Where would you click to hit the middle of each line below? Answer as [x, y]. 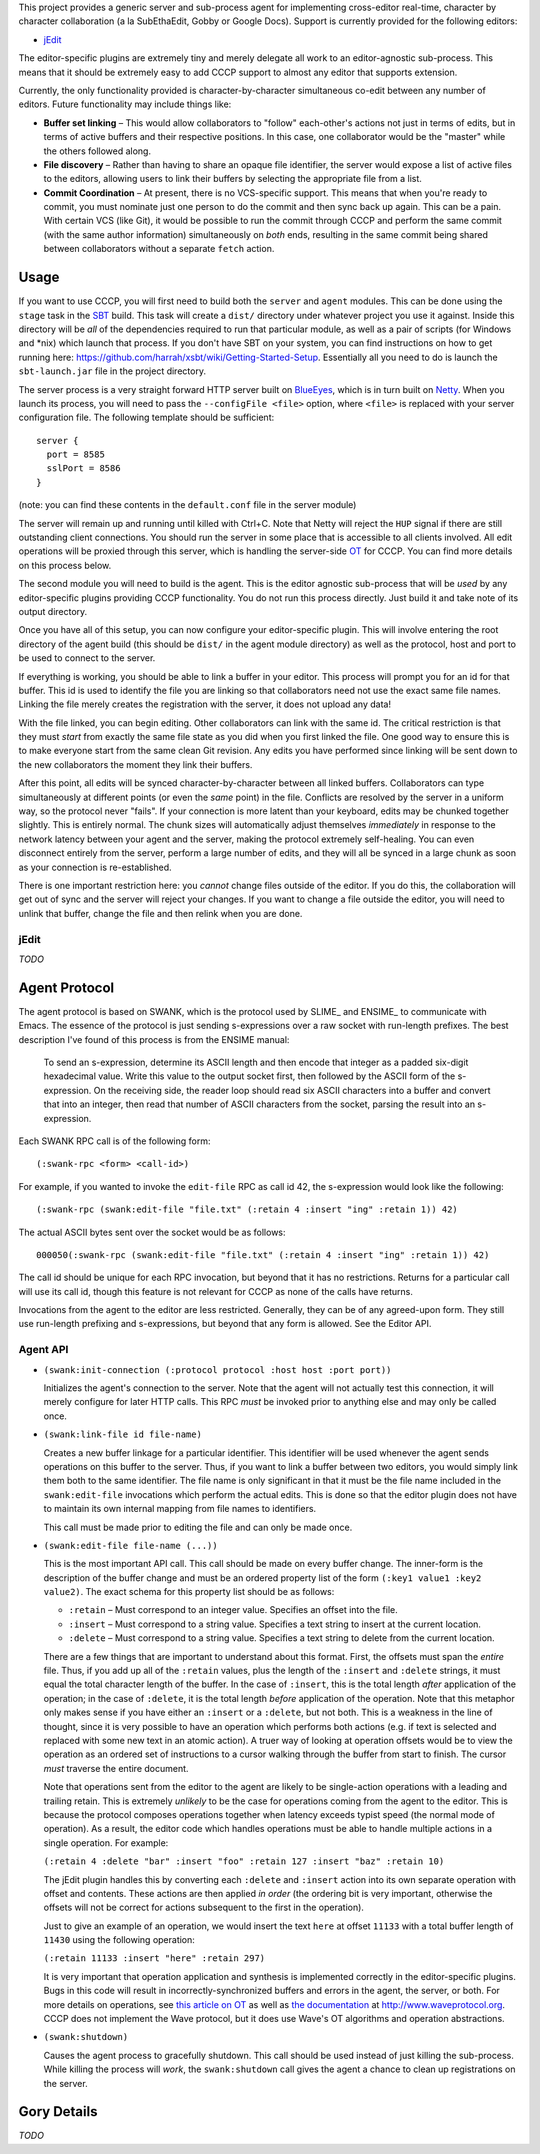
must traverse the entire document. [116, 1768]
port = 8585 [75, 454]
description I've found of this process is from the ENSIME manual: [154, 1039]
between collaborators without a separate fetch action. [159, 249]
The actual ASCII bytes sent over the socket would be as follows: [152, 1232]
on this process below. [65, 565]
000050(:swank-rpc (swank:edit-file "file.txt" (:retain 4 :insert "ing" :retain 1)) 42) [263, 1254]
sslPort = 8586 [83, 468]
